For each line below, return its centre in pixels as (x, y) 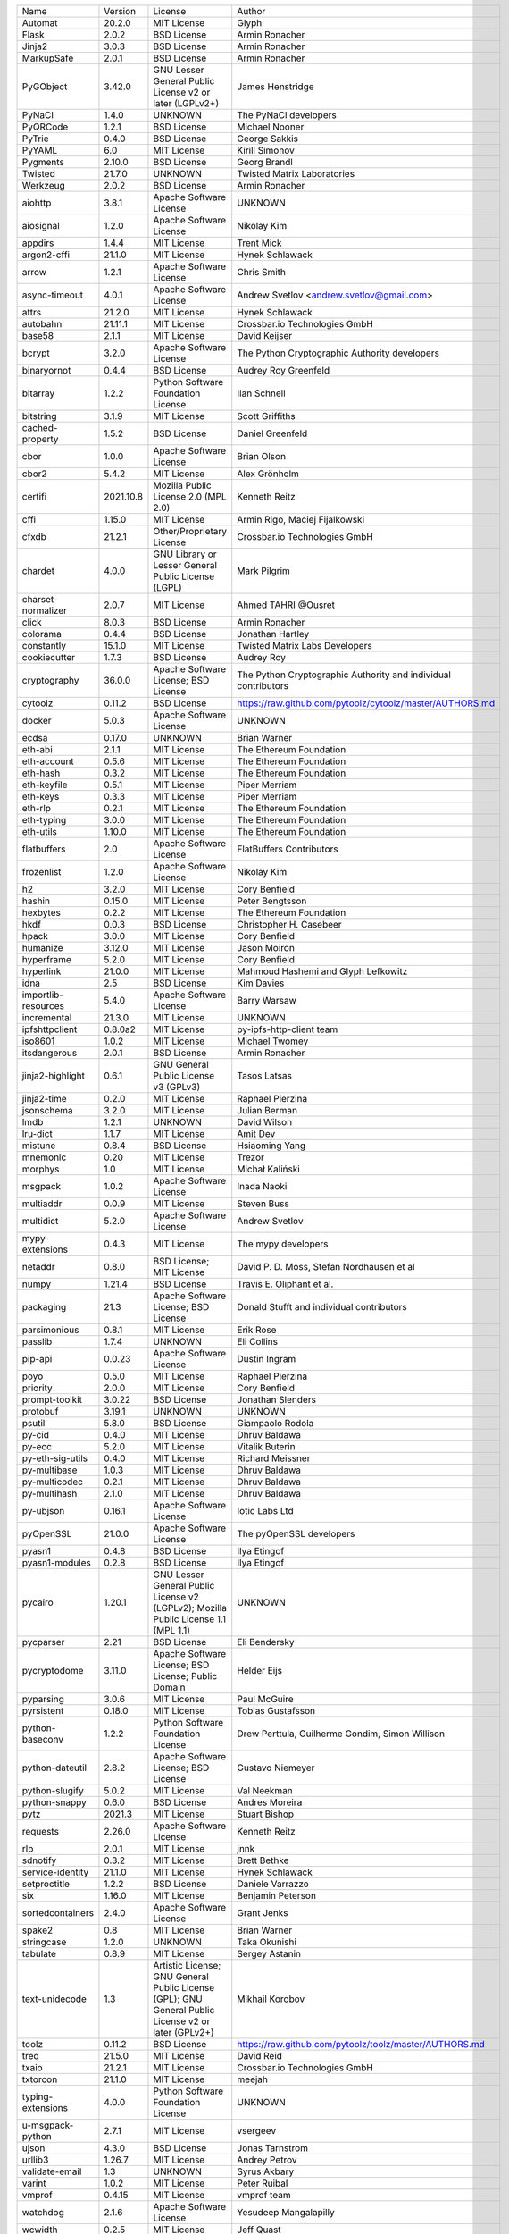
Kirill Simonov (266, 150)
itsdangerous (50, 1053)
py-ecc (37, 1446)
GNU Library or (185, 554)
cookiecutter (49, 657)
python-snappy (54, 1802)
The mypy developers (283, 1244)
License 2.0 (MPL (190, 496)
